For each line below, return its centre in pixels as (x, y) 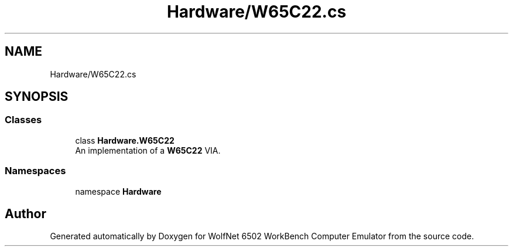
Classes (23, 120)
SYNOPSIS (37, 97)
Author (25, 213)
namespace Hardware (118, 191)
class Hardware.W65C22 (125, 140)
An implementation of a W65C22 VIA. (148, 150)
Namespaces (35, 171)
